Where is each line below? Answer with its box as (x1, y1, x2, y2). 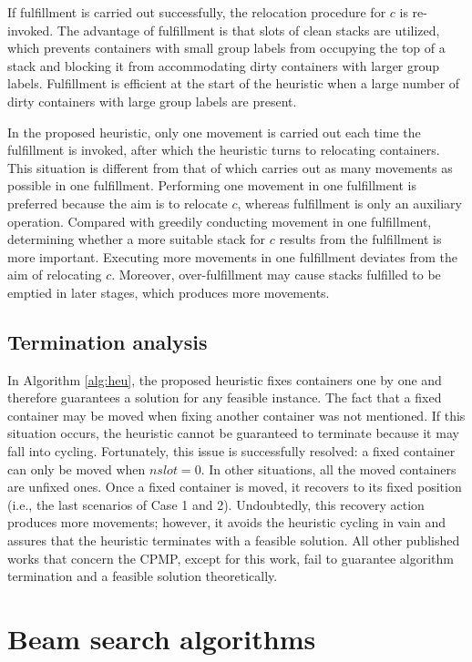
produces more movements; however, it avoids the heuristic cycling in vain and (7, 513, 446, 532)
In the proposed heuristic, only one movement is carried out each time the (7, 122, 421, 141)
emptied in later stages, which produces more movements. (7, 282, 330, 301)
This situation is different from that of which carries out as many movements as (7, 158, 453, 177)
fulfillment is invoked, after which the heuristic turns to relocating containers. (7, 140, 440, 159)
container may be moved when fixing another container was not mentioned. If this (7, 405, 466, 424)
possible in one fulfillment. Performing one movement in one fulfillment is (7, 176, 416, 195)
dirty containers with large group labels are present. (7, 91, 297, 110)
